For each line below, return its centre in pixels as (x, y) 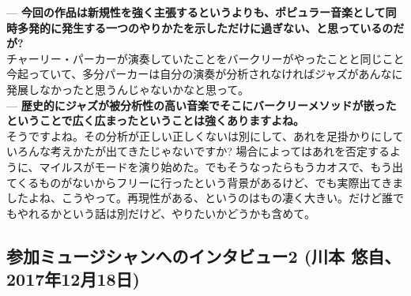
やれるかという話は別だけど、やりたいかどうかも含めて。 (166, 213)
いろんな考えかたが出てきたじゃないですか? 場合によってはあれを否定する (198, 151)
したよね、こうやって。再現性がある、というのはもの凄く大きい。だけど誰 (200, 198)
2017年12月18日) (73, 279)
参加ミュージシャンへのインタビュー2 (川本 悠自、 (204, 255)
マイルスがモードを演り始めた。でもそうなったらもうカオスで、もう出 (221, 166)
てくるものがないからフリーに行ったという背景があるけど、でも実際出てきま (205, 182)
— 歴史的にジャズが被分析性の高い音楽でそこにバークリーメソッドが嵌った (202, 105)
